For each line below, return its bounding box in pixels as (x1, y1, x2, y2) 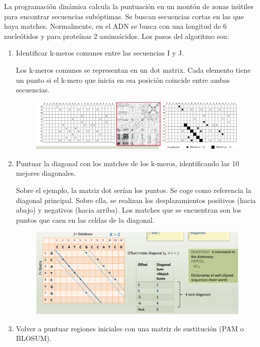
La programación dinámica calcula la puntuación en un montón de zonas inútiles (4, 1, 253, 11)
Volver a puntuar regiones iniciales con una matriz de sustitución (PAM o (16, 323, 244, 333)
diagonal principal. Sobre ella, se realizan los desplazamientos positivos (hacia (16, 194, 256, 205)
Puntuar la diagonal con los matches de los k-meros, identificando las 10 (16, 158, 239, 168)
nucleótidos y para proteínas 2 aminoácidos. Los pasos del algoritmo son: (4, 30, 229, 41)
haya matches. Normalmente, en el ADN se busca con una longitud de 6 (4, 21, 227, 31)
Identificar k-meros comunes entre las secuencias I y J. (16, 47, 184, 58)
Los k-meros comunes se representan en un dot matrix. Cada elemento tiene (16, 64, 251, 75)
